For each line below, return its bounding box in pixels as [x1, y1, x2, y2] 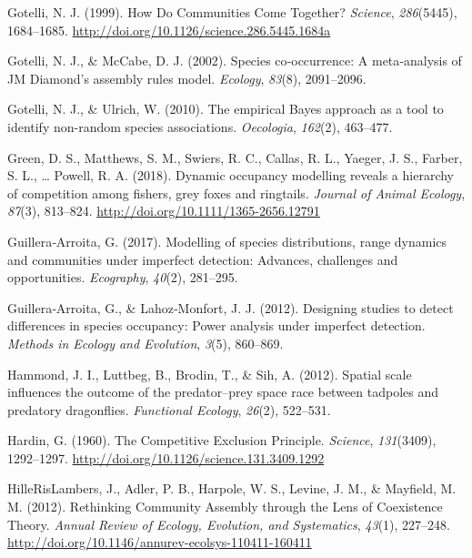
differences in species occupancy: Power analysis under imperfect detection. [7, 316, 426, 335]
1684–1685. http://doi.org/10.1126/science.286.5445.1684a [7, 20, 331, 39]
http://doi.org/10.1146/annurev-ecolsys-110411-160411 [7, 533, 312, 552]
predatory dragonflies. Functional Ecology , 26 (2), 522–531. [7, 400, 331, 419]
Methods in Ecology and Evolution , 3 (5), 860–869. [7, 333, 284, 352]
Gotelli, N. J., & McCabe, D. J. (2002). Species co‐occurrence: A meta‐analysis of [7, 51, 462, 70]
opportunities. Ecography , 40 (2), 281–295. [7, 268, 238, 287]
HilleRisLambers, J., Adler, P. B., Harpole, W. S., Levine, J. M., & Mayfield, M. [7, 479, 457, 498]
